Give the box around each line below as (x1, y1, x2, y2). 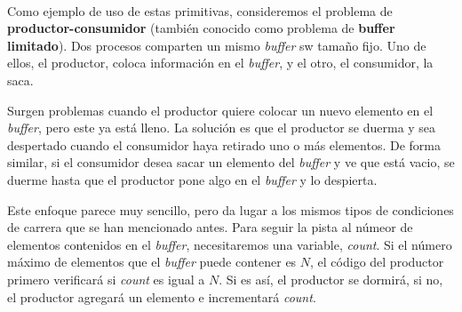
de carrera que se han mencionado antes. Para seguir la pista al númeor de (7, 218, 413, 236)
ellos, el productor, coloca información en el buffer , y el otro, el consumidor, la (7, 53, 434, 72)
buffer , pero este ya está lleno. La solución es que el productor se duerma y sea (7, 118, 436, 137)
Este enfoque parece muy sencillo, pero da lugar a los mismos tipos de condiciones (7, 200, 454, 219)
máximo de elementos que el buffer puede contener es (7, 252, 297, 271)
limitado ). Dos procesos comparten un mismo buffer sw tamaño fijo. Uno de (7, 36, 426, 54)
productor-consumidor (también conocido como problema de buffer (7, 19, 395, 37)
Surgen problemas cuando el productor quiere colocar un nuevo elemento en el (7, 100, 434, 119)
